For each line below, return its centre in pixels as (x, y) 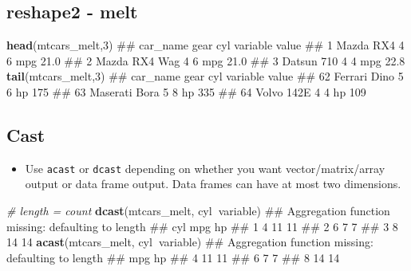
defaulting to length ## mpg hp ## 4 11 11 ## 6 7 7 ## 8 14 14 (173, 257)
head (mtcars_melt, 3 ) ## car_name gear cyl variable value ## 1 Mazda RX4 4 (205, 45)
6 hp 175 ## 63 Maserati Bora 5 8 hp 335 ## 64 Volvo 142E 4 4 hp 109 (186, 91)
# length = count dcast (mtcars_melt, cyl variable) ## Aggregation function (198, 211)
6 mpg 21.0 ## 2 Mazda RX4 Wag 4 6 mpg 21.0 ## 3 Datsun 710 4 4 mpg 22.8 (206, 60)
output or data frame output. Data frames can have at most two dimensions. (213, 184)
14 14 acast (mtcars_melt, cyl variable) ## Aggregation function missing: (190, 242)
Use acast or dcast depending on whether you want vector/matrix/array (205, 168)
